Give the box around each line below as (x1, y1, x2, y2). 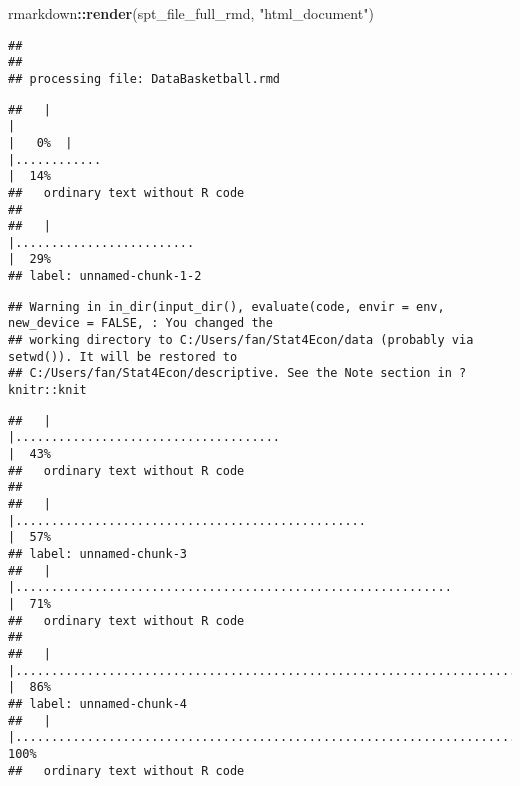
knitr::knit (8, 383, 87, 398)
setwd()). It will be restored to (8, 349, 238, 364)
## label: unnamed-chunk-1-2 (8, 269, 202, 284)
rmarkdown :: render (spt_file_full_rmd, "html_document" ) (8, 3, 374, 23)
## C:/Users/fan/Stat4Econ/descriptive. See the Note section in (8, 366, 452, 381)
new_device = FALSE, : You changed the (8, 316, 273, 331)
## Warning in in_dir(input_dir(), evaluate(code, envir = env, (8, 299, 445, 314)
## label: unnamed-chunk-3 (8, 546, 187, 561)
